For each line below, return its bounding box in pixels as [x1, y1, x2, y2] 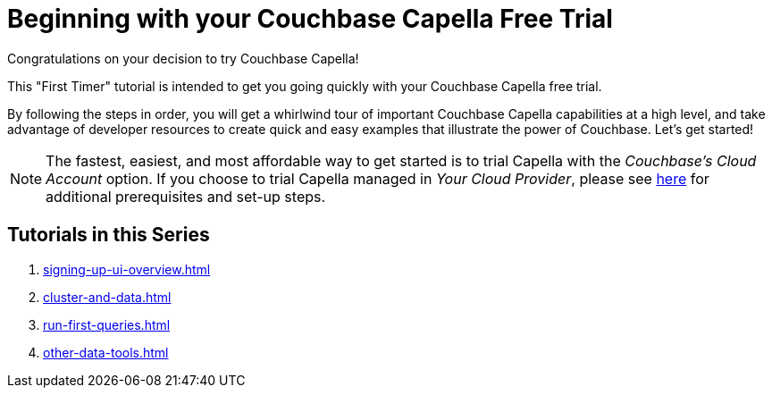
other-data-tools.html [43, 344, 169, 360]
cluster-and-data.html [43, 289, 172, 305]
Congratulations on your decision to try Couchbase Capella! [7, 50, 359, 66]
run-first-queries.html [43, 316, 171, 332]
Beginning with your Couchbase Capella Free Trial [7, 4, 613, 34]
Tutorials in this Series [7, 223, 210, 247]
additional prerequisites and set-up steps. [46, 187, 326, 206]
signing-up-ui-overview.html [43, 261, 211, 277]
